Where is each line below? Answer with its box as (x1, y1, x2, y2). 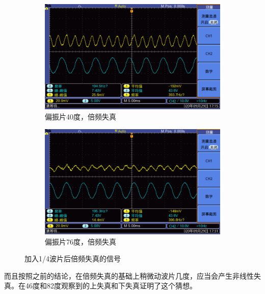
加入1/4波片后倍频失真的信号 (24, 253, 121, 264)
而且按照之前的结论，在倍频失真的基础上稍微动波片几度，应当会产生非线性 (4, 270, 254, 281)
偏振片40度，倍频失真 (45, 111, 116, 121)
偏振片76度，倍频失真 (45, 236, 116, 247)
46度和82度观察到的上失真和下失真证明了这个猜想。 (25, 280, 197, 291)
